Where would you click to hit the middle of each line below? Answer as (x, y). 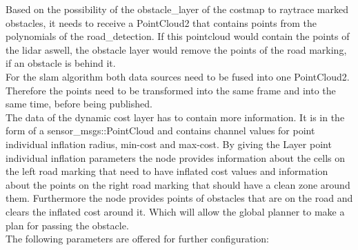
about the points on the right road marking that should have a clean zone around (178, 184)
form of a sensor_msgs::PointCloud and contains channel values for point (160, 131)
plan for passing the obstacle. (67, 225)
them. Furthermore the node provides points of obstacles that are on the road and (179, 198)
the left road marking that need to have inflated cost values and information (167, 171)
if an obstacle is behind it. (61, 63)
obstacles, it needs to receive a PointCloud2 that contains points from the (161, 22)
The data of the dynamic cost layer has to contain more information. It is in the (175, 117)
